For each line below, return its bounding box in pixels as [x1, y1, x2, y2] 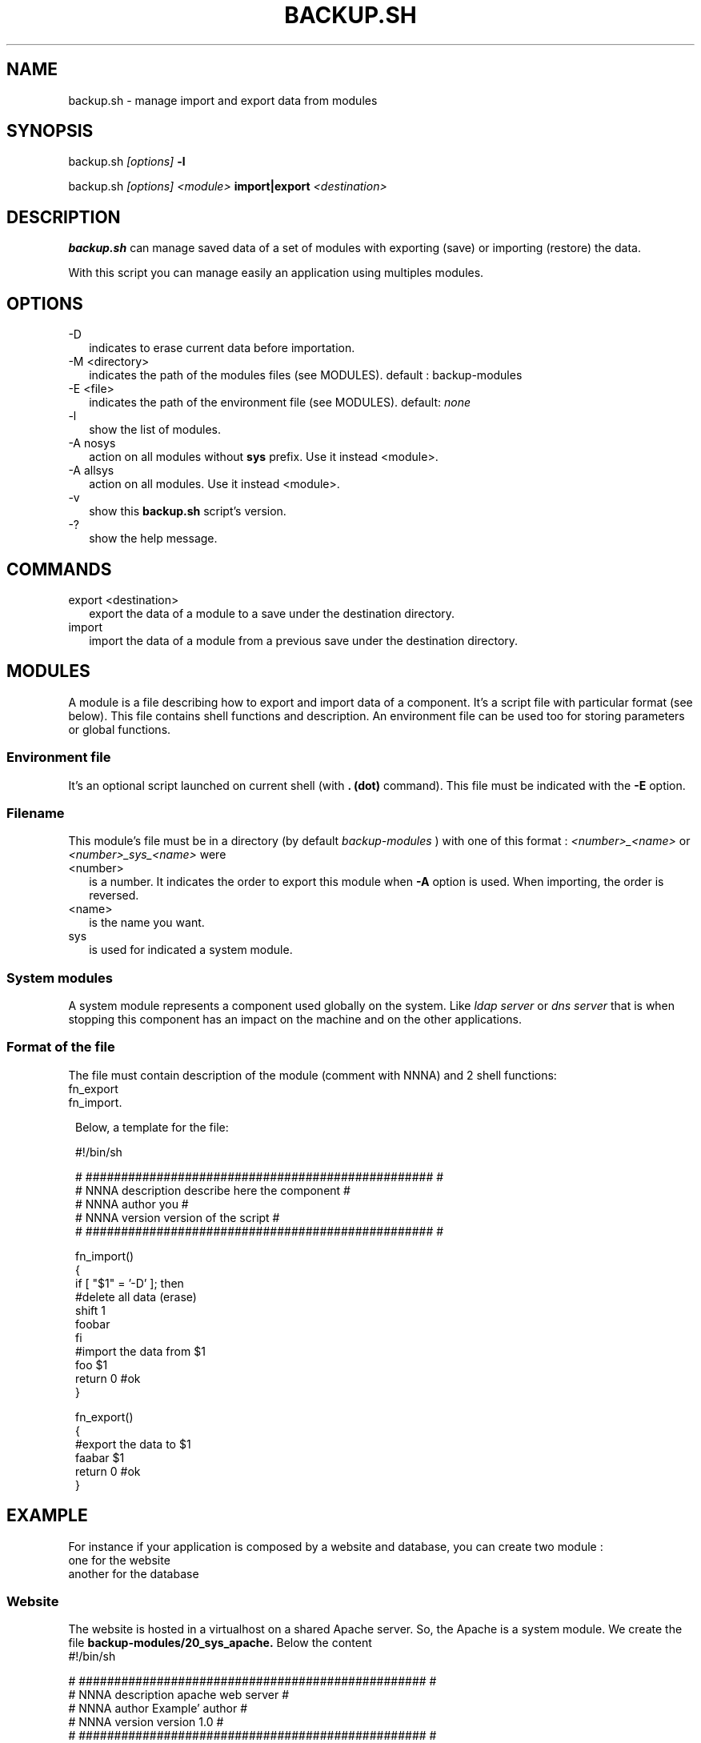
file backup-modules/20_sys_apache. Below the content [68, 1636, 372, 1650]
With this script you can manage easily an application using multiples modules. [68, 266, 484, 280]
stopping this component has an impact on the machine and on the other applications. [68, 1012, 523, 1027]
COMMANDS [6, 559, 112, 579]
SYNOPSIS [6, 121, 94, 142]
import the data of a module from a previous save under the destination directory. [89, 633, 519, 647]
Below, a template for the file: [75, 1120, 229, 1134]
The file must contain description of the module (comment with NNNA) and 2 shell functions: [68, 1068, 557, 1082]
